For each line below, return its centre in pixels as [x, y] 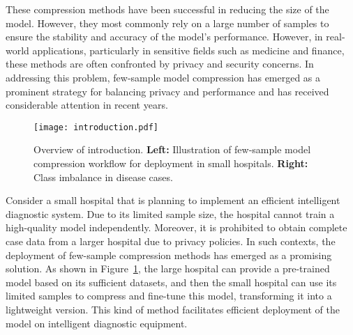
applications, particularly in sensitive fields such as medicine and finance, [188, 50]
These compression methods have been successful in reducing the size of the [167, 9]
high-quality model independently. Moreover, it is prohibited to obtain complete [176, 227]
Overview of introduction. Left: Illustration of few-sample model [172, 149]
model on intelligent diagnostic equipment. [97, 323]
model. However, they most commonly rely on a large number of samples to [167, 23]
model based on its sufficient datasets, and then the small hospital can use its [171, 282]
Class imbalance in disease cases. [103, 177]
